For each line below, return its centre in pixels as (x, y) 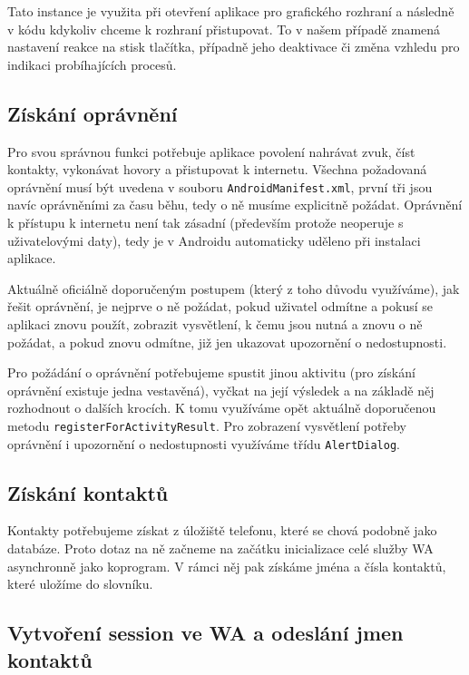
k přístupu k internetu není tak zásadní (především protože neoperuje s (205, 223)
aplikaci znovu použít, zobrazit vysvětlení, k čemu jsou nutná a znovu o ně (215, 323)
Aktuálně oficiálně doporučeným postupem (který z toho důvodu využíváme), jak (234, 288)
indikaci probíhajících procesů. (92, 64)
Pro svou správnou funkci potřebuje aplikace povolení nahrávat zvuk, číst (211, 151)
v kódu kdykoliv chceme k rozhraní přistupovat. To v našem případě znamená (224, 29)
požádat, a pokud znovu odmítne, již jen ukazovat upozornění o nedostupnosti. (227, 342)
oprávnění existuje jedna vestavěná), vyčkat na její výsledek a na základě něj (221, 390)
